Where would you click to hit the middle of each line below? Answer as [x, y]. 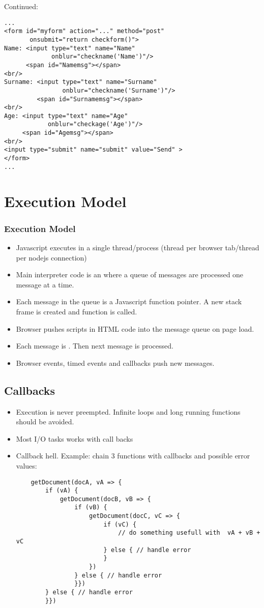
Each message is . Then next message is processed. [95, 346]
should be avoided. [45, 422]
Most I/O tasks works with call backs [75, 438]
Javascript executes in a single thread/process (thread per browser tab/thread [138, 247]
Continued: [21, 6]
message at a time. [45, 284]
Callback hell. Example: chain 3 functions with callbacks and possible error [133, 456]
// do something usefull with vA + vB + [189, 533]
